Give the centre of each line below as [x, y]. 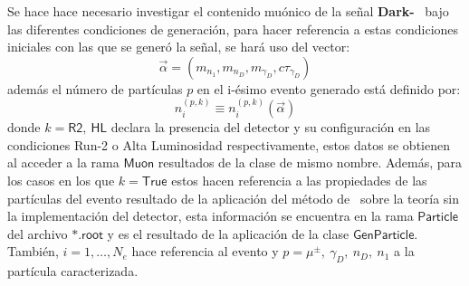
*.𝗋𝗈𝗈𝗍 [87, 235]
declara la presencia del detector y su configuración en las [271, 127]
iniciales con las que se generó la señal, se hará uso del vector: [179, 47]
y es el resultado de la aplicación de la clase [228, 233]
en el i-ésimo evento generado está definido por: [329, 88]
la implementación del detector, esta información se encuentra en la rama [211, 216]
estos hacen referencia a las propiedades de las [299, 180]
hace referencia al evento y [205, 251]
